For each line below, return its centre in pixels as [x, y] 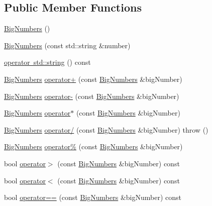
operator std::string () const [47, 62]
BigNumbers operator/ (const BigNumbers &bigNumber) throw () [106, 129]
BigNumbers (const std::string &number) [67, 45]
